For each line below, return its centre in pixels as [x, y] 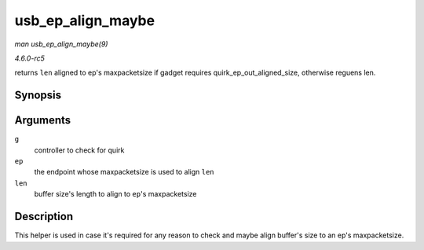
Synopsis [38, 96]
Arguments [43, 121]
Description [44, 217]
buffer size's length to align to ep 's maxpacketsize [115, 194]
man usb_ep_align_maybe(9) [61, 44]
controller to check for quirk [79, 150]
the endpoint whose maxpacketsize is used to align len [124, 172]
